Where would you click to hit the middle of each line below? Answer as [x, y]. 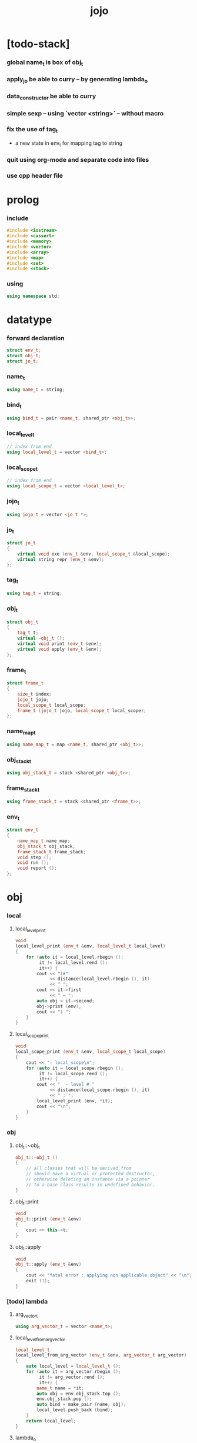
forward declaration [36, 338]
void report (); [37, 868]
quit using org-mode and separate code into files [78, 159]
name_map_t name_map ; [44, 841]
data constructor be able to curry [51, 97]
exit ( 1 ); [38, 1281]
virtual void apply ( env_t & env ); [59, 649]
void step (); [34, 857]
